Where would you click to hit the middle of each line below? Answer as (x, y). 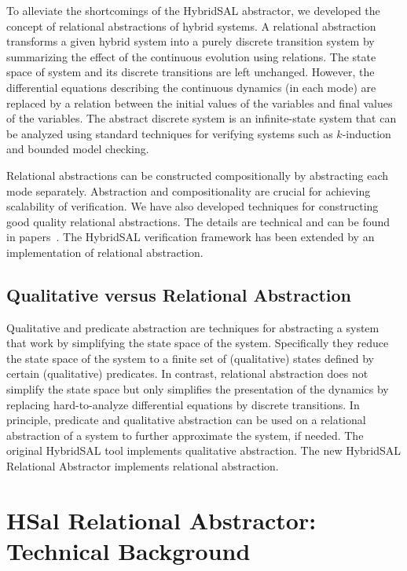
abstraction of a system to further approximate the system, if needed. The (185, 435)
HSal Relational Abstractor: (161, 520)
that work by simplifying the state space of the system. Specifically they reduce (198, 343)
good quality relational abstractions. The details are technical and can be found (198, 221)
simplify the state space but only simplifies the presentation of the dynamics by (198, 389)
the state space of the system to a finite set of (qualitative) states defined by (190, 358)
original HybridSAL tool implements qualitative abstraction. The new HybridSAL (204, 450)
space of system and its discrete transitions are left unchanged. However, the (191, 72)
